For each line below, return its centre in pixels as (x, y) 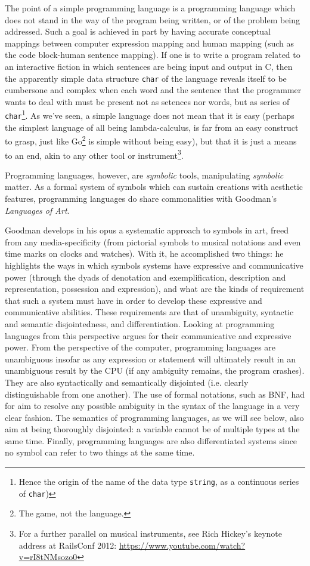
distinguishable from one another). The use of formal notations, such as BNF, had (155, 394)
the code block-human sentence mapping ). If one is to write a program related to (153, 55)
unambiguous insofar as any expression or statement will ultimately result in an (150, 359)
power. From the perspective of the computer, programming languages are (140, 347)
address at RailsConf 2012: (68, 545)
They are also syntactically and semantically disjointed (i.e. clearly (127, 382)
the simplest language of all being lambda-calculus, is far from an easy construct (152, 127)
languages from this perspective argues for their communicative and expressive (148, 335)
